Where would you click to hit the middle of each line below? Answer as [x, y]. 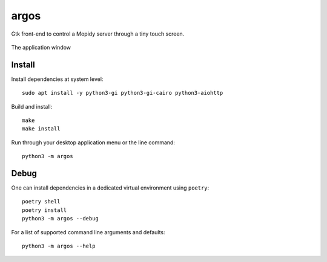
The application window [41, 47]
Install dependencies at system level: [57, 79]
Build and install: [32, 106]
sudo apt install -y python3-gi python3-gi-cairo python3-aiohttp [123, 93]
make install [41, 129]
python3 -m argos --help [59, 246]
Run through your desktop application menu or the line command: [93, 142]
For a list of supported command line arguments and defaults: [88, 232]
